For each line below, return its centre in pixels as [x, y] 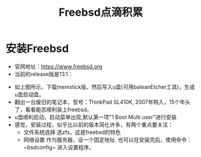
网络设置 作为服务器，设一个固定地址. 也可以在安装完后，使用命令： [108, 139]
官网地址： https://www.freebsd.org [58, 66]
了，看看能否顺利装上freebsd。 [53, 109]
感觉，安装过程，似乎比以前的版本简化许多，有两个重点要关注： [94, 124]
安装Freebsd [37, 49]
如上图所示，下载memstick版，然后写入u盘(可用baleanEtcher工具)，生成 [104, 87]
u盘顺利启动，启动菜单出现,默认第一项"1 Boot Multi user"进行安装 [95, 117]
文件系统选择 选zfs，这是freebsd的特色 [72, 132]
